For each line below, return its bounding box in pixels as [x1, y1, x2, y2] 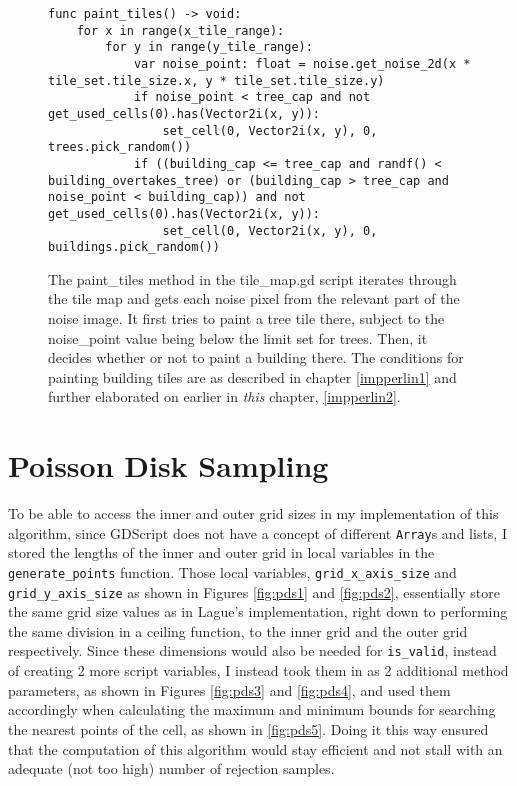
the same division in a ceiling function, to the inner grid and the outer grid [8, 620, 468, 641]
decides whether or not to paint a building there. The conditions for [48, 347, 464, 368]
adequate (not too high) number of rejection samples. [8, 758, 335, 779]
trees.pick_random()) [48, 140, 192, 155]
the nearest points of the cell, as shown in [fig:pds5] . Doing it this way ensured [8, 718, 489, 739]
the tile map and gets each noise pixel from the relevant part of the [48, 288, 460, 309]
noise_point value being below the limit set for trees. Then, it [48, 327, 428, 348]
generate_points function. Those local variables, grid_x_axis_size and [8, 561, 457, 582]
